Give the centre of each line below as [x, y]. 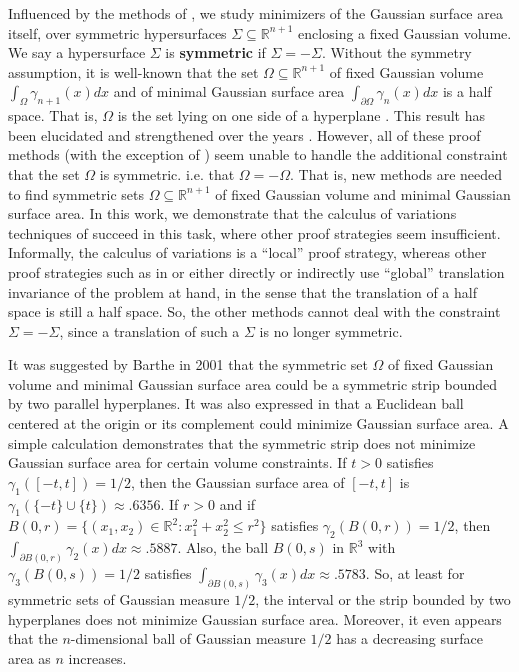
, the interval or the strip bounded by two [383, 598]
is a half [467, 91]
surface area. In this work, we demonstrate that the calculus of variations [232, 213]
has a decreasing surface [410, 638]
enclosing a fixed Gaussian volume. [405, 32]
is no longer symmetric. [331, 330]
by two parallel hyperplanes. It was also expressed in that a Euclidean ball [236, 403]
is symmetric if [215, 52]
